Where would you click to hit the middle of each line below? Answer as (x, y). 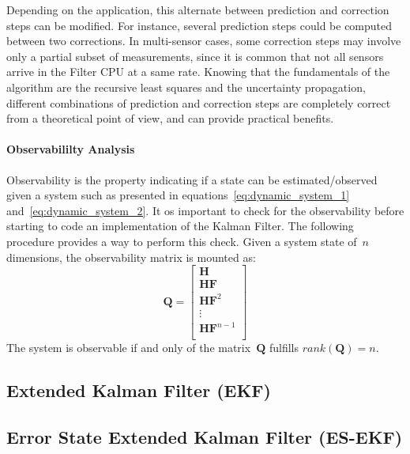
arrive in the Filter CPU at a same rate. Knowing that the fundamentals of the (198, 72)
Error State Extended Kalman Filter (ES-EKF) (205, 437)
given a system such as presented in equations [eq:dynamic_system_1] (178, 195)
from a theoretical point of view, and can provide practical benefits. (170, 118)
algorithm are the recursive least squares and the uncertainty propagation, (186, 87)
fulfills (284, 348)
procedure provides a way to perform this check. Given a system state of (182, 241)
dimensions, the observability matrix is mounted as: (131, 257)
